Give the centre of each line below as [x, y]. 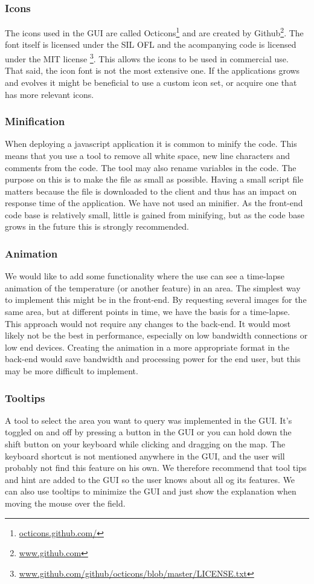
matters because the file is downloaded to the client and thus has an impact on [151, 191]
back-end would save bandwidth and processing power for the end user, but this [153, 359]
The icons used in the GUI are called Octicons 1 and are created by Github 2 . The [154, 32]
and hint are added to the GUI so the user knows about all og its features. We [150, 479]
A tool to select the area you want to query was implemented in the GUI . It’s [149, 420]
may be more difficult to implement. [72, 371]
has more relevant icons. [50, 94]
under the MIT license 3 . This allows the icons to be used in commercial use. [147, 58]
